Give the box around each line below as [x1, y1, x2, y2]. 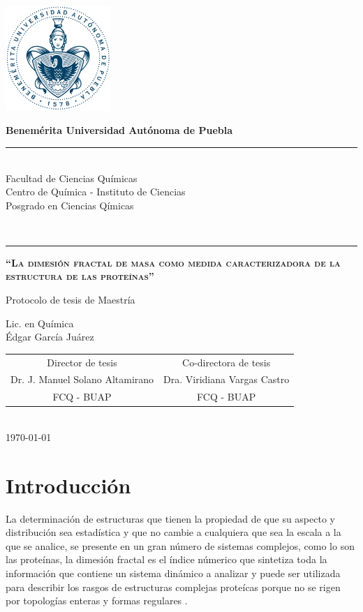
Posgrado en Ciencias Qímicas [6, 197, 134, 212]
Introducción [6, 470, 131, 499]
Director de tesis [47, 354, 117, 369]
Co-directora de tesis [182, 354, 271, 369]
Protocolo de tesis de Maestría [6, 292, 135, 307]
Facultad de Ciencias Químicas [6, 170, 138, 185]
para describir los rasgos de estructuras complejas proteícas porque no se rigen [6, 579, 341, 594]
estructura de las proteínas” [6, 269, 154, 283]
